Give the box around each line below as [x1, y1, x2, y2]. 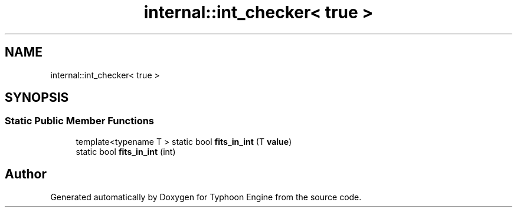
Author [5, 167, 47, 182]
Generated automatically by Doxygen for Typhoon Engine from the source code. [50, 191, 362, 202]
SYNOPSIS [5, 90, 69, 105]
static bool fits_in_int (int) [76, 146, 176, 157]
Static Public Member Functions [5, 115, 155, 127]
